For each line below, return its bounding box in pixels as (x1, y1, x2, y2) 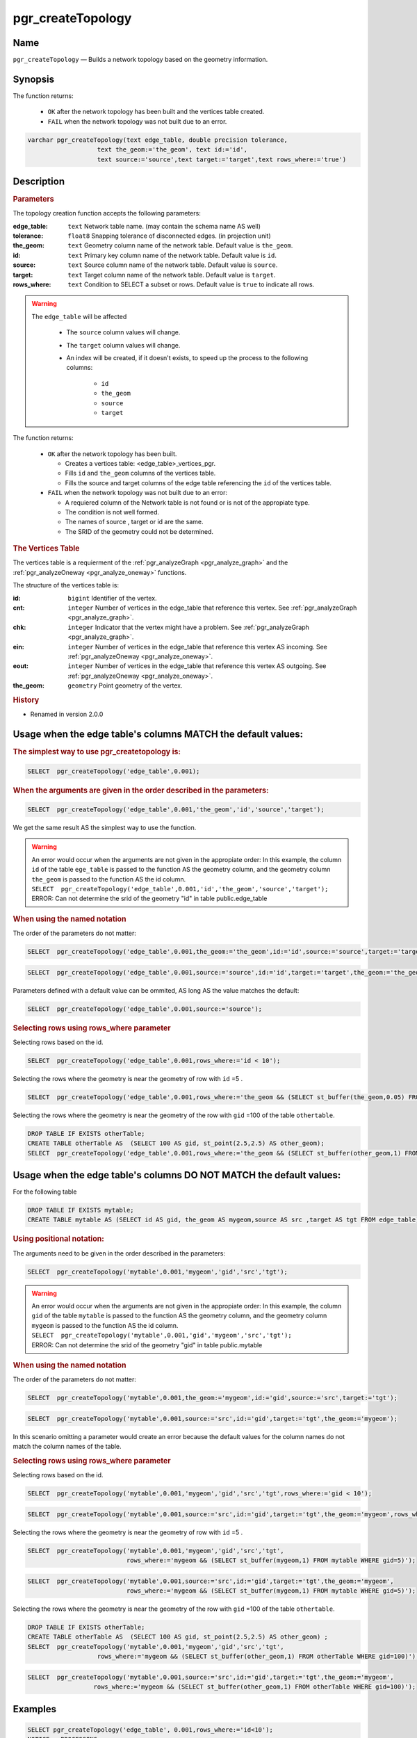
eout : (13, 662, 29, 670)
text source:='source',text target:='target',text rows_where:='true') (97, 155, 347, 163)
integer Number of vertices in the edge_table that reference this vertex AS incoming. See (67, 642, 328, 651)
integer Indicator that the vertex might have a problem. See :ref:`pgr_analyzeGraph (67, 623, 309, 631)
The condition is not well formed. (65, 508, 160, 517)
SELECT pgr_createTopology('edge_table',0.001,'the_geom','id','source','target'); (27, 806, 325, 813)
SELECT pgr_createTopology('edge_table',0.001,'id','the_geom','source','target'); (31, 885, 329, 893)
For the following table (13, 1187, 77, 1196)
